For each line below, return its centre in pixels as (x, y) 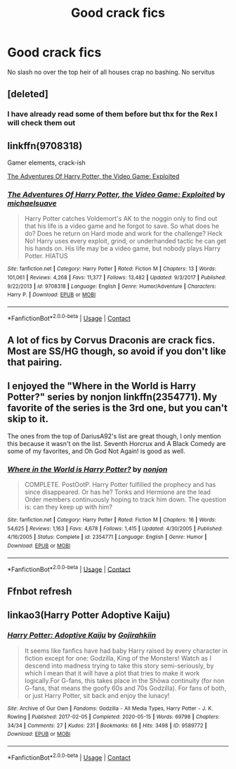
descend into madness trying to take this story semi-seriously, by (119, 666)
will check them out (41, 123)
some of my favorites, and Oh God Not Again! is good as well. (96, 451)
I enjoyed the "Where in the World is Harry (102, 386)
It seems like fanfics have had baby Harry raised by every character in (126, 650)
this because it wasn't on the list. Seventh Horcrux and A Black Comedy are (117, 443)
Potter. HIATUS (46, 256)
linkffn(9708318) (45, 146)
